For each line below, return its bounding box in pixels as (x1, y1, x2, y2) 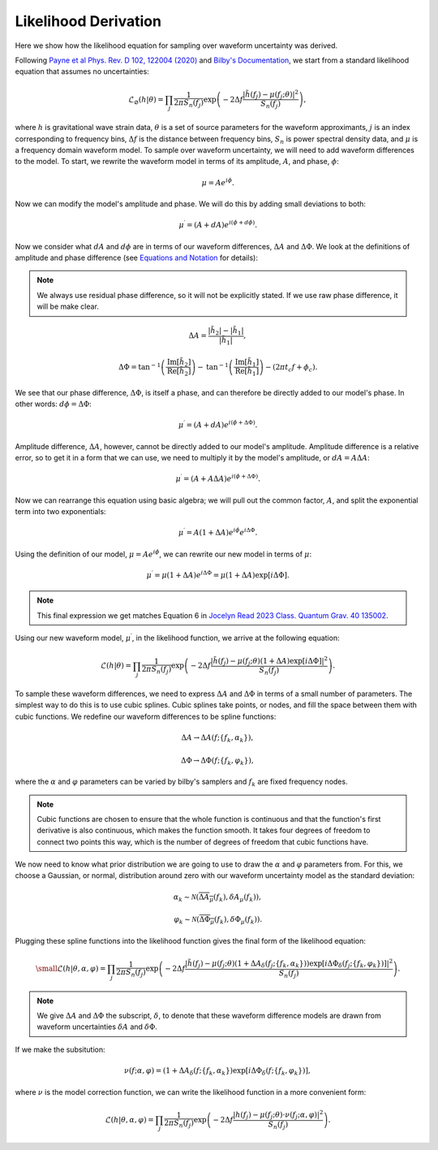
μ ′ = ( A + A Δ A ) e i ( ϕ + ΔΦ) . (175, 473, 261, 483)
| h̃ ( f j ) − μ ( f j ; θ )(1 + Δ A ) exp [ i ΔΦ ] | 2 (210, 655, 328, 668)
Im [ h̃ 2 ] (166, 357, 191, 369)
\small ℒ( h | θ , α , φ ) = (35, 963, 106, 973)
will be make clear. (36, 301, 99, 312)
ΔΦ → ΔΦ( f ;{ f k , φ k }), (181, 755, 255, 767)
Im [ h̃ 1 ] (234, 357, 260, 369)
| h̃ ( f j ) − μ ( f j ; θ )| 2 (243, 88, 299, 101)
